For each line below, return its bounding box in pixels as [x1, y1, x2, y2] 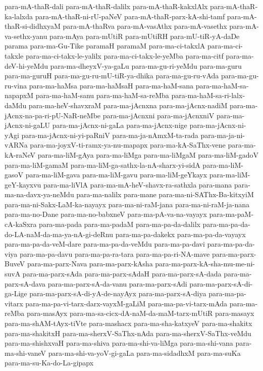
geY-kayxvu [5, 179, 41, 190]
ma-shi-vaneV [5, 347, 46, 358]
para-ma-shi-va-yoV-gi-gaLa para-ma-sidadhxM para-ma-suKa [48, 347, 241, 358]
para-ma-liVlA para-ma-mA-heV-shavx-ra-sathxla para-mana [43, 179, 232, 190]
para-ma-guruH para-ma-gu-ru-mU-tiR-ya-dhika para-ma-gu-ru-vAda [5, 70, 219, 81]
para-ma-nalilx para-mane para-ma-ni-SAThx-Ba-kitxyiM [76, 189, 254, 200]
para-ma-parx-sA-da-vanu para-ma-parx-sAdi [47, 278, 187, 289]
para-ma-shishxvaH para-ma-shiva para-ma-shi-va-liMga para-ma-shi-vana [5, 338, 233, 348]
